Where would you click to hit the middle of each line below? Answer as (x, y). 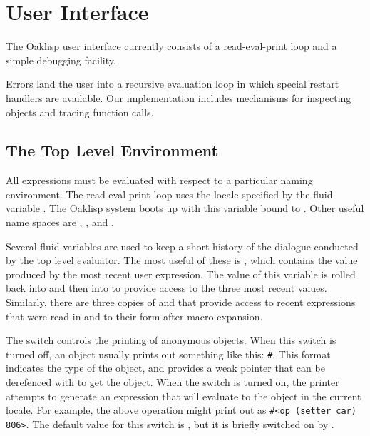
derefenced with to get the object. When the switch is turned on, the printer (173, 382)
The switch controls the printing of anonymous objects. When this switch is (171, 340)
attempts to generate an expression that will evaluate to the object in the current (184, 396)
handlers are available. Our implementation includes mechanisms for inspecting (179, 97)
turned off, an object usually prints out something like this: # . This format (168, 354)
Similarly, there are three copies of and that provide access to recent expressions (181, 302)
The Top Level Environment (112, 150)
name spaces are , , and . (60, 222)
